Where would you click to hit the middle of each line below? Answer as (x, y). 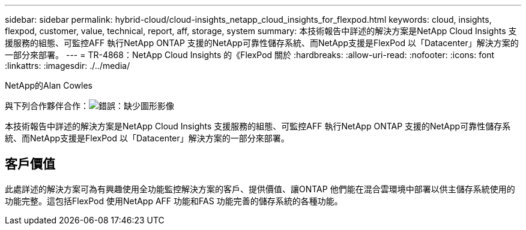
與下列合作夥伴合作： (47, 106)
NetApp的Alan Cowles (49, 85)
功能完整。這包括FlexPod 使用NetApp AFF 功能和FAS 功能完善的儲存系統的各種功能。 (174, 201)
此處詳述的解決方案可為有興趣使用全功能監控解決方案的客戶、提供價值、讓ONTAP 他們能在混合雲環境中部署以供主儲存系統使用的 (260, 189)
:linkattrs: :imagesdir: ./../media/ (68, 66)
